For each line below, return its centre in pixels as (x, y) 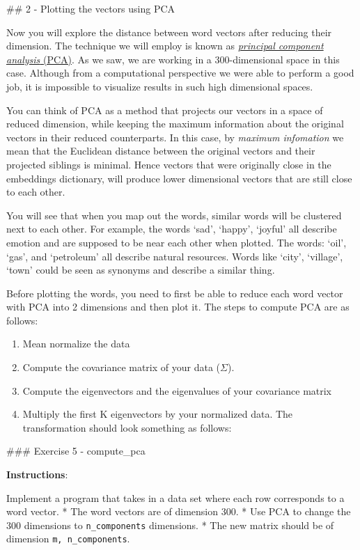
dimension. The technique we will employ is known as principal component (165, 46)
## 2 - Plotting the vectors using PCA (91, 8)
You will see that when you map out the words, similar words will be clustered (174, 215)
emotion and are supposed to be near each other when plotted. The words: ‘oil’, (177, 242)
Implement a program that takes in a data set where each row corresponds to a (175, 497)
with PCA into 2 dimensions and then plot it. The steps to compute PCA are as (178, 307)
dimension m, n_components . (68, 539)
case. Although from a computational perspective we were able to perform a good (180, 73)
